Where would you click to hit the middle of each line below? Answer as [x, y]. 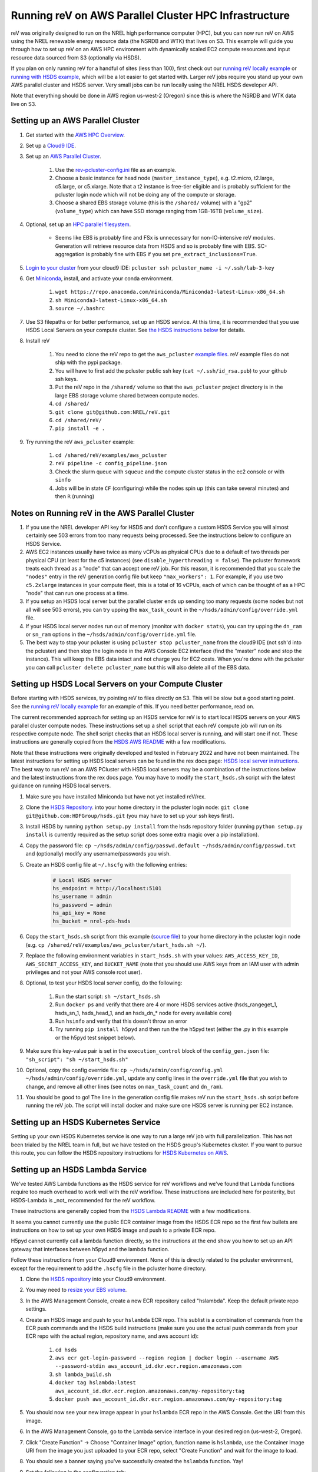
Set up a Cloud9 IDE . [51, 145]
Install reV [38, 341]
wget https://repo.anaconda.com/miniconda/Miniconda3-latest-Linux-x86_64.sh [170, 292]
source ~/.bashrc [80, 309]
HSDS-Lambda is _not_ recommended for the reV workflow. [83, 1200]
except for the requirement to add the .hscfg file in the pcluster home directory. [109, 1268]
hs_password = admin [82, 905]
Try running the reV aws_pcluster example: [80, 442]
